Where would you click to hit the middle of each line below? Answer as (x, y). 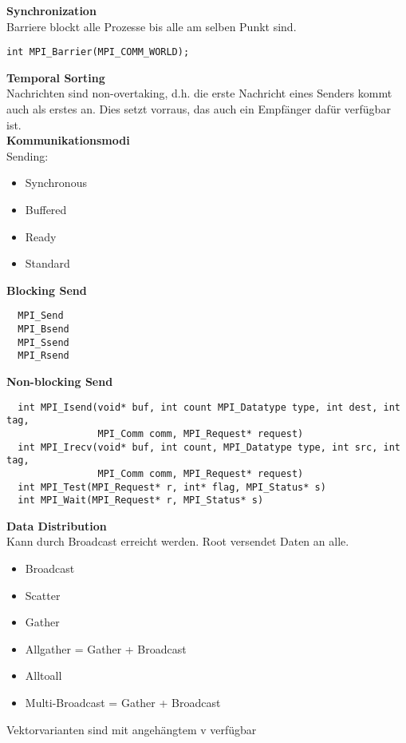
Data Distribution (57, 525)
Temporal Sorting (56, 77)
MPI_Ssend (43, 342)
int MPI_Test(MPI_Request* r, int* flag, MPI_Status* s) (172, 487)
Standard (47, 263)
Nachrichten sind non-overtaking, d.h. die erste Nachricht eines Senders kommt (199, 93)
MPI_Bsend (43, 330)
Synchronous (56, 183)
